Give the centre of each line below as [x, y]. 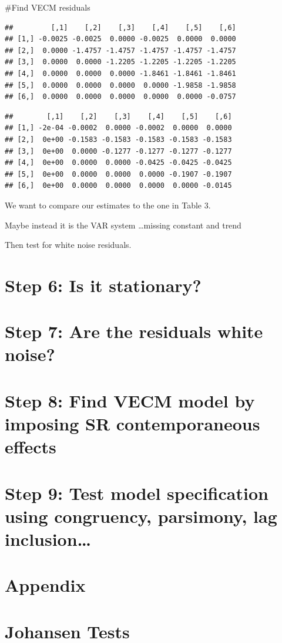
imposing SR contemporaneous [132, 423]
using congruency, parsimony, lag [141, 516]
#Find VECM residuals [48, 7]
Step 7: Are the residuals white [134, 331]
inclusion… [48, 538]
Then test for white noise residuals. [68, 245]
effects [31, 447]
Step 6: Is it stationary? [103, 285]
